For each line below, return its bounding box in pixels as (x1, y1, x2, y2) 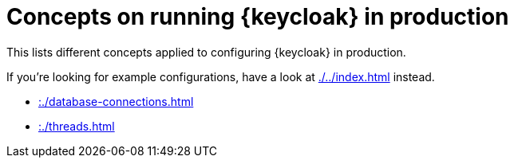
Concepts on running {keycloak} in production (6, 3, 509, 30)
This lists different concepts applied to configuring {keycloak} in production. (6, 45, 406, 59)
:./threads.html (38, 119, 115, 133)
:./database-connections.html (38, 94, 194, 108)
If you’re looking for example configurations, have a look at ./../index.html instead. (6, 69, 435, 84)
